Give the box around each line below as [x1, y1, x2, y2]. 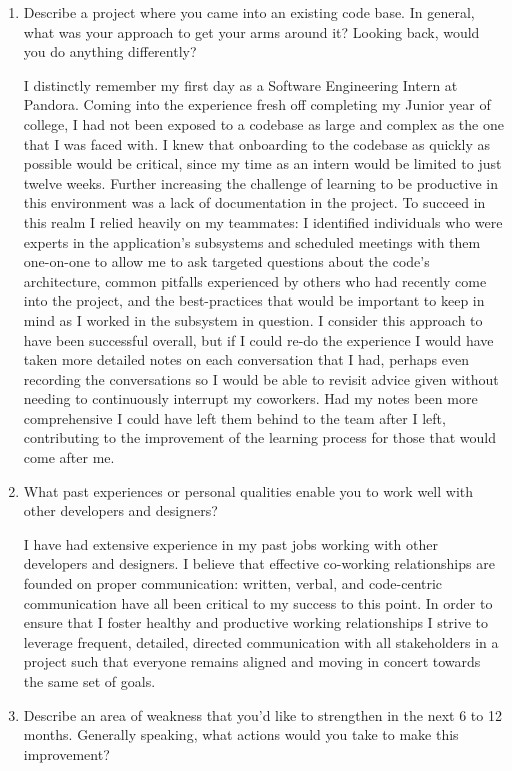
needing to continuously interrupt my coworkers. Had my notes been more [23, 388, 478, 409]
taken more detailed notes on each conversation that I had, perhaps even [23, 349, 470, 370]
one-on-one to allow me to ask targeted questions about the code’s [23, 251, 430, 272]
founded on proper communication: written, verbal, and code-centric [23, 573, 443, 594]
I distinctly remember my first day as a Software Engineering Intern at [23, 74, 458, 95]
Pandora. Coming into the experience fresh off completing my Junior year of [23, 94, 491, 115]
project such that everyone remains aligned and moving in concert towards [23, 651, 481, 672]
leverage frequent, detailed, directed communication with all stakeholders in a [23, 631, 499, 652]
